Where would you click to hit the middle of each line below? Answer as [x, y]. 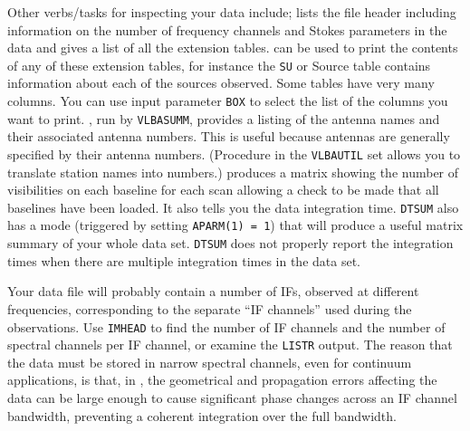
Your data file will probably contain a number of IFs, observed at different [213, 291]
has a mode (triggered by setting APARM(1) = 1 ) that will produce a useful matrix [235, 225]
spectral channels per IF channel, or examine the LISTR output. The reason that [230, 345]
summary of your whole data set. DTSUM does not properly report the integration [230, 243]
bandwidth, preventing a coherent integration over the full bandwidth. [202, 415]
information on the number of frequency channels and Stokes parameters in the [227, 29]
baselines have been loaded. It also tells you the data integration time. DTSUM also [233, 207]
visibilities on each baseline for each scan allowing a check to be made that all [223, 190]
